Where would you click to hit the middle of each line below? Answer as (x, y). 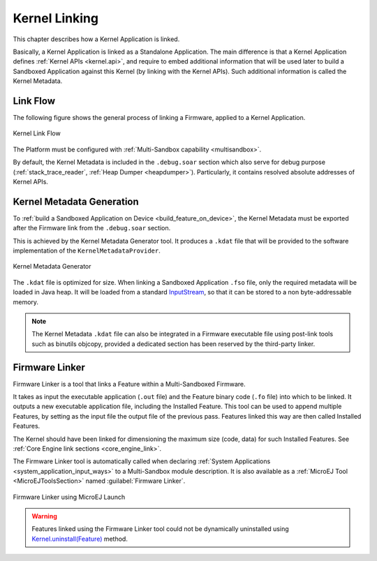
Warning (44, 516)
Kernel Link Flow (37, 133)
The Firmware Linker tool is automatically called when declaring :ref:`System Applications (142, 461)
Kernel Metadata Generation (76, 201)
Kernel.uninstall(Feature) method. (80, 539)
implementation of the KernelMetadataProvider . (87, 250)
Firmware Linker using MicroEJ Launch (69, 497)
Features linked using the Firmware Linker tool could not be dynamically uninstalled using (160, 529)
